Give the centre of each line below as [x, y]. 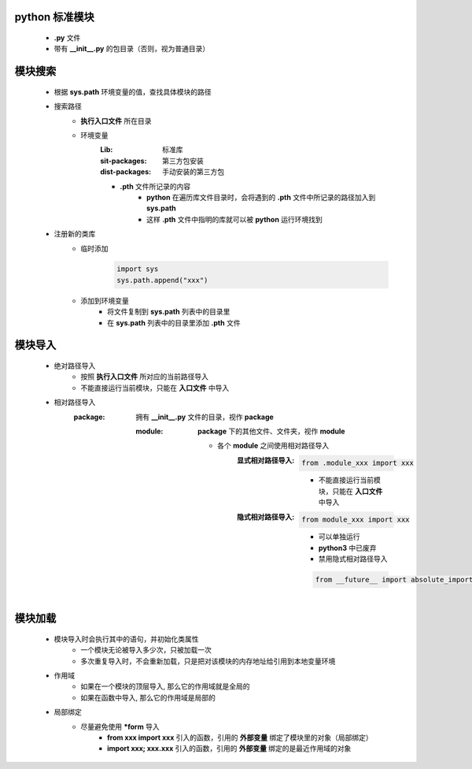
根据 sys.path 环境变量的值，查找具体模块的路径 [133, 91]
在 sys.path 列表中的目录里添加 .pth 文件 [174, 322]
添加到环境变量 [105, 300]
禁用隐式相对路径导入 [353, 559]
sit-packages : [124, 161]
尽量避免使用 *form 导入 [120, 726]
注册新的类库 [75, 234]
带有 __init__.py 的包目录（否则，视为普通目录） [132, 49]
